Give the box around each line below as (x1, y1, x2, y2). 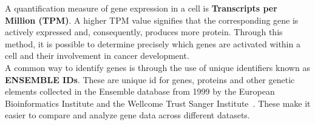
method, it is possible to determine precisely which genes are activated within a (5, 37, 300, 50)
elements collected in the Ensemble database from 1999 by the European (5, 85, 275, 98)
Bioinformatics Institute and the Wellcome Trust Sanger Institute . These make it (5, 96, 311, 109)
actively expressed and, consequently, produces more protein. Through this (5, 25, 283, 38)
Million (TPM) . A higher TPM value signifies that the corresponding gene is (5, 13, 299, 26)
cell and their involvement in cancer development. (5, 49, 189, 62)
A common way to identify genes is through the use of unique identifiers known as (5, 61, 310, 73)
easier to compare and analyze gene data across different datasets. (5, 109, 250, 121)
